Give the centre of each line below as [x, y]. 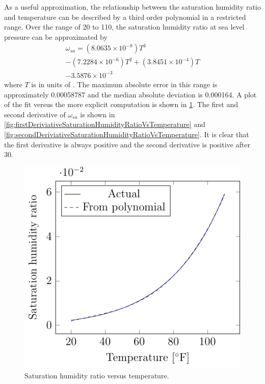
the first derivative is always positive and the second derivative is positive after [127, 144]
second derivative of [35, 114]
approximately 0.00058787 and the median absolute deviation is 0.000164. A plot [130, 94]
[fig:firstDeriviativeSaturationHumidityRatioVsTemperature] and [105, 124]
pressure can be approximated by [56, 36]
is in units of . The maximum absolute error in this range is [124, 84]
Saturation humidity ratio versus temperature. [97, 375]
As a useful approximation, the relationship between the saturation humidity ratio [132, 7]
